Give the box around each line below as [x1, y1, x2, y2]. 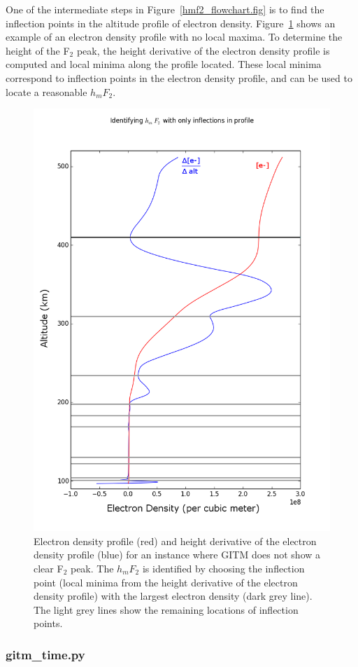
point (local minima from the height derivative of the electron [34, 575, 298, 589]
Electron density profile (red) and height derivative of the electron [34, 533, 317, 548]
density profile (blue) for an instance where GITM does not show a [34, 547, 321, 562]
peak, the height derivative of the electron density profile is [76, 43, 330, 57]
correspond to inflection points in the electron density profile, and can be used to [6, 70, 352, 85]
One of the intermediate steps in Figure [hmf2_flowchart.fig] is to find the [6, 2, 324, 16]
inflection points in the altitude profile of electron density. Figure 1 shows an [6, 15, 336, 30]
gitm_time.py [6, 645, 85, 663]
